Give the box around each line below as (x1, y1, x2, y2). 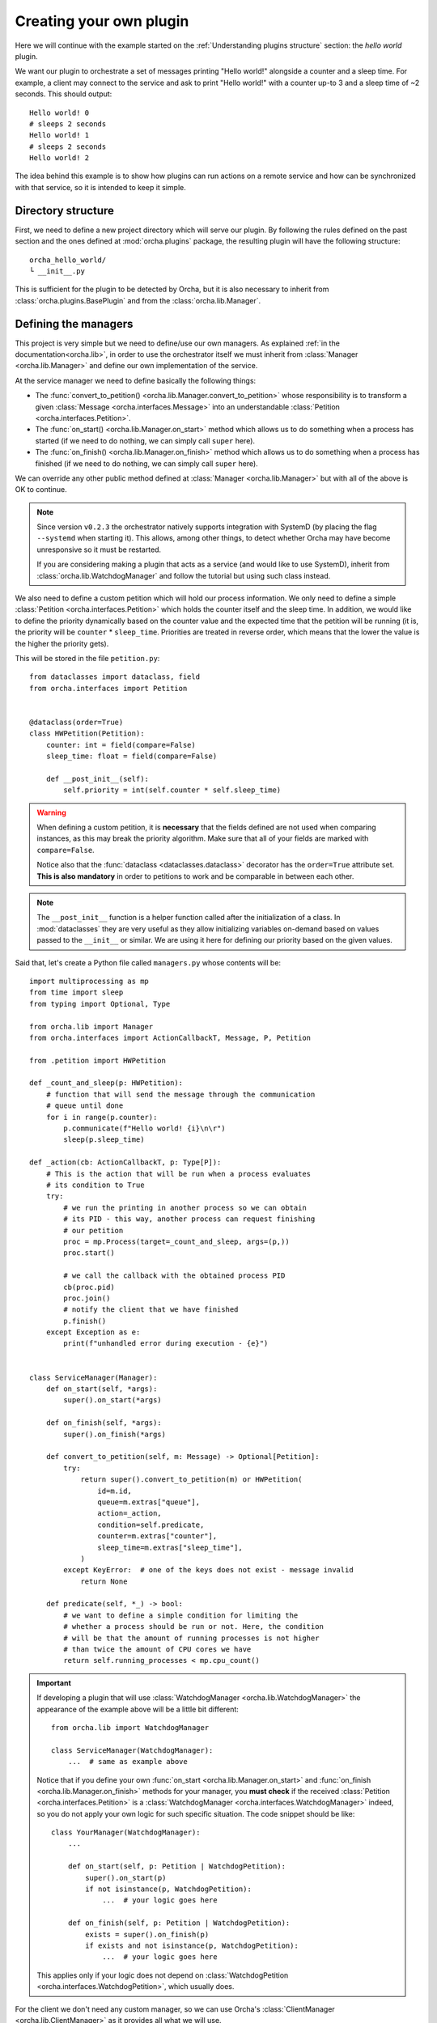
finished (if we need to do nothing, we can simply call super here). (35, 458, 258, 469)
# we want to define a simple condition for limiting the (63, 1610, 299, 1620)
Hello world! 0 (29, 108, 90, 117)
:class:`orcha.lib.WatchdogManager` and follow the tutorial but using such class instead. (36, 570, 331, 580)
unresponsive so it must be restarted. (36, 545, 162, 554)
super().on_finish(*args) (63, 1429, 166, 1439)
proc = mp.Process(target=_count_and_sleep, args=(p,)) (63, 1236, 291, 1246)
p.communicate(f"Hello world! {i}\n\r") (63, 1124, 226, 1133)
